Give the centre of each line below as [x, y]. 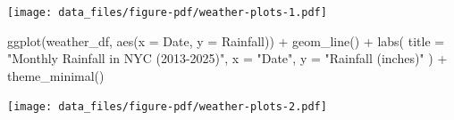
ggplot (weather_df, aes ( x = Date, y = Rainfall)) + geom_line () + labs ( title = [226, 40]
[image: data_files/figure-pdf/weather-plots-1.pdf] [167, 12]
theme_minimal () [56, 75]
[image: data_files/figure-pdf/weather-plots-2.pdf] [167, 107]
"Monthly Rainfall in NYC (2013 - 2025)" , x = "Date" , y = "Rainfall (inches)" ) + [227, 58]
